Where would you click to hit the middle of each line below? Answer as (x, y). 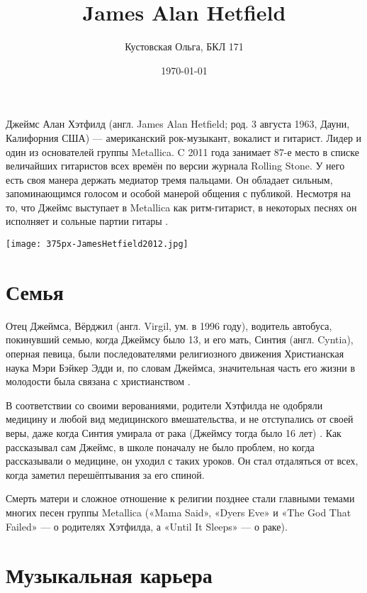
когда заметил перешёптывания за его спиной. (105, 474)
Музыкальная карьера (109, 575)
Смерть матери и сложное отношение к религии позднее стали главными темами (180, 498)
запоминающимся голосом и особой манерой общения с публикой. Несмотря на (179, 193)
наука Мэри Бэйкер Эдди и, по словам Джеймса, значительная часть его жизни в (181, 367)
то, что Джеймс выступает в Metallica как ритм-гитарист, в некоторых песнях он (181, 207)
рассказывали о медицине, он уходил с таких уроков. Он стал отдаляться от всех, (182, 461)
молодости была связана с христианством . (98, 381)
